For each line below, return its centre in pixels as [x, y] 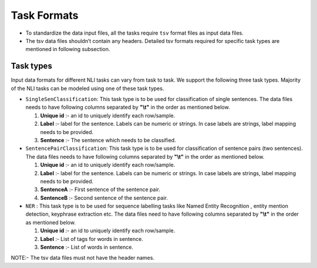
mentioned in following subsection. [68, 49]
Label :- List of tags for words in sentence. [92, 239]
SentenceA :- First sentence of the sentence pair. [100, 190]
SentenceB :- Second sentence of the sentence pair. [104, 197]
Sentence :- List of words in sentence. [87, 247]
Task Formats [45, 15]
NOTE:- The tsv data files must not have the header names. [83, 258]
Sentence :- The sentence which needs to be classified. [108, 140]
